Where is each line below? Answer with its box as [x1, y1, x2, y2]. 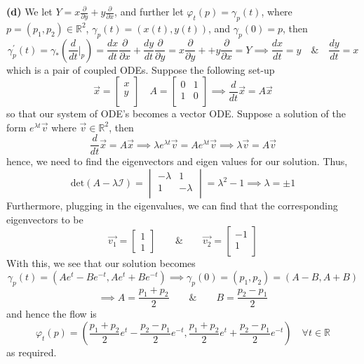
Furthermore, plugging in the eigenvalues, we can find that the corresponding [6, 198, 338, 213]
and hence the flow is [6, 306, 97, 321]
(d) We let [6, 4, 53, 18]
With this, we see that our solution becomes [6, 256, 196, 271]
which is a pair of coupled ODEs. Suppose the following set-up [6, 62, 275, 77]
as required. [6, 345, 57, 360]
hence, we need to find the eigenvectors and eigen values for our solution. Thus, [6, 154, 348, 169]
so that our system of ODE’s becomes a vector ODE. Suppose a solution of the [6, 106, 346, 121]
